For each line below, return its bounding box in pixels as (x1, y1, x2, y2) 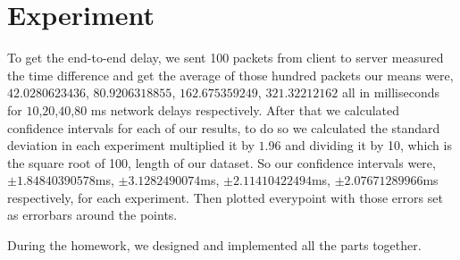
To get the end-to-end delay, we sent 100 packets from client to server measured (7, 48, 444, 67)
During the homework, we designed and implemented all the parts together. (7, 236, 422, 255)
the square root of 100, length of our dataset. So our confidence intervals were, (7, 153, 436, 172)
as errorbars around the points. (7, 205, 178, 224)
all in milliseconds (341, 83, 440, 102)
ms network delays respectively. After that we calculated (90, 100, 400, 119)
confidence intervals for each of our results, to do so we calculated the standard (7, 118, 440, 137)
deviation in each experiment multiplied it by (7, 136, 255, 155)
